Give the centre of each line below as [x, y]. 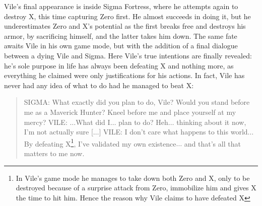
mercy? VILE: [46, 122]
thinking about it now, [211, 122]
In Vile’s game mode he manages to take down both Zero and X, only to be [133, 178]
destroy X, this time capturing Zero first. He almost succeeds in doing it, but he [127, 16]
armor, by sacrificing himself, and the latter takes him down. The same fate [121, 36]
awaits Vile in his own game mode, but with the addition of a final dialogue [121, 46]
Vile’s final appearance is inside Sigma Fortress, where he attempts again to [121, 6]
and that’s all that [212, 143]
